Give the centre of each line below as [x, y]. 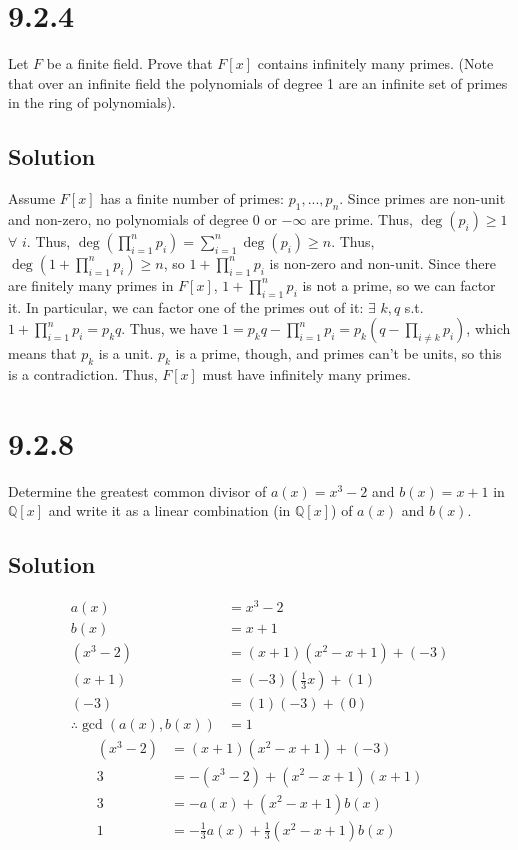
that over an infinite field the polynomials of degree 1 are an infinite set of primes [258, 82]
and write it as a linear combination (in [169, 510]
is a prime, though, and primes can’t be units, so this [338, 353]
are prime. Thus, [362, 218]
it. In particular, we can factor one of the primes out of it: [186, 306]
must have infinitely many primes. [306, 374]
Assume [32, 198]
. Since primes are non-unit [422, 198]
